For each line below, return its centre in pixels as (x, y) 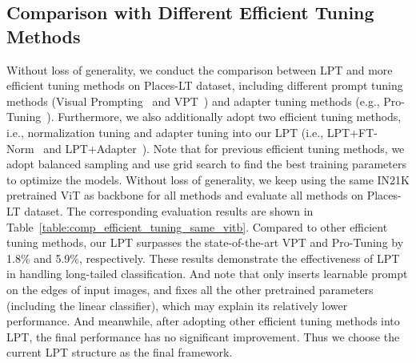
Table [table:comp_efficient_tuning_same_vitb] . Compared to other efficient (197, 226)
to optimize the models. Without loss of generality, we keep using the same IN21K (208, 179)
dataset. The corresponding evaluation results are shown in (169, 210)
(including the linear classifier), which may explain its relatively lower (177, 305)
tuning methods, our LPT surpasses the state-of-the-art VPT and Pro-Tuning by (205, 242)
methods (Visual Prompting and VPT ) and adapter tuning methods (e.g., (193, 101)
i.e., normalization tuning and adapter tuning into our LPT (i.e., (165, 132)
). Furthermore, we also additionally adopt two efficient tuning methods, (224, 117)
